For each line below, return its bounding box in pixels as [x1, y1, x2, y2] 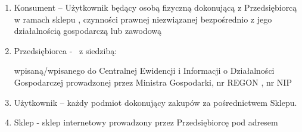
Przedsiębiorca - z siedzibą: [14, 44, 117, 56]
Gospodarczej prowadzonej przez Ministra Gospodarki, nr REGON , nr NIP [14, 76, 292, 88]
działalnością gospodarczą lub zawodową [14, 24, 161, 37]
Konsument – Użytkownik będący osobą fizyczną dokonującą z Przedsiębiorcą [14, 1, 297, 13]
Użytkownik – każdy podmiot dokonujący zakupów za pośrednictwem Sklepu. [14, 96, 297, 108]
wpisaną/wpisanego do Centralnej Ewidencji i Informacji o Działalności [14, 64, 275, 77]
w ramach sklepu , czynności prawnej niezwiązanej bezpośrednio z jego [14, 12, 272, 25]
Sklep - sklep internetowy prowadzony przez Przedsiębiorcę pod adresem [14, 116, 278, 128]
